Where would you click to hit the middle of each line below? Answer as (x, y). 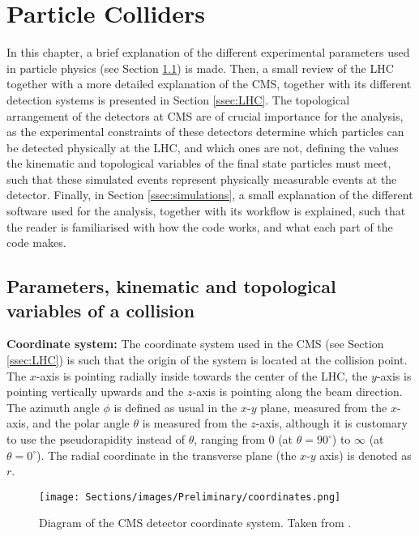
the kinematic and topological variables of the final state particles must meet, (199, 163)
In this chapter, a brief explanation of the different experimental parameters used (208, 52)
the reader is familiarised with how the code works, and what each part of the (200, 226)
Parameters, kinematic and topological (171, 286)
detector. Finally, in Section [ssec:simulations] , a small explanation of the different (210, 195)
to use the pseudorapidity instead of (96, 439)
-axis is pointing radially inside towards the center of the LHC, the (202, 375)
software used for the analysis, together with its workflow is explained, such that (206, 211)
